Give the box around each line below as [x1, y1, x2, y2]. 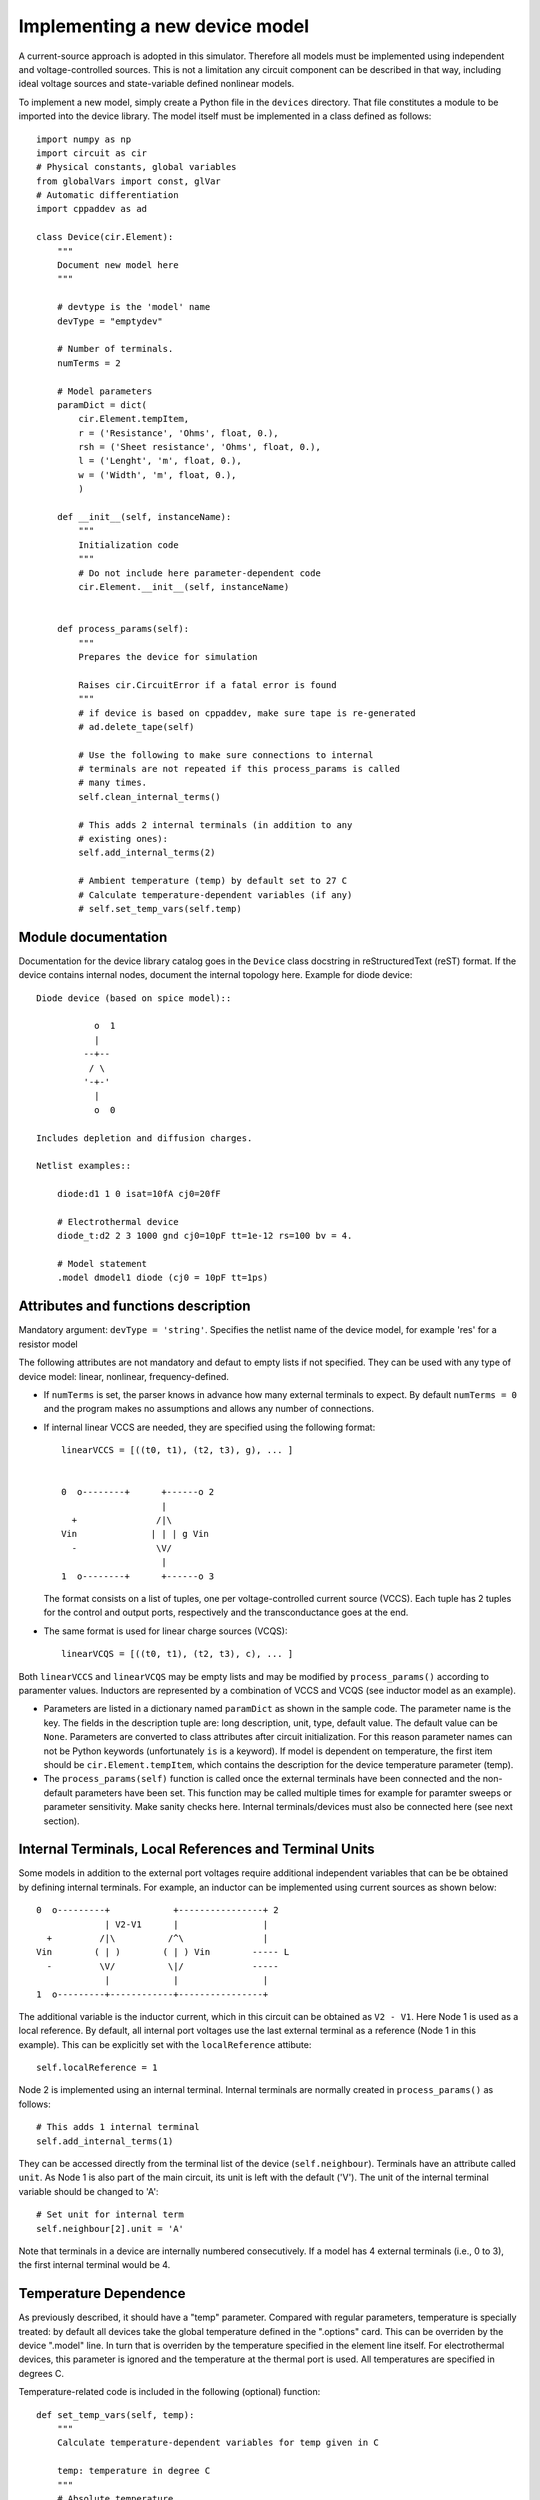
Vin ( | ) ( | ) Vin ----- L [36, 1946, 290, 1958]
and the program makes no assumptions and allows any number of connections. [43, 1403, 375, 1415]
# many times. [78, 777, 148, 789]
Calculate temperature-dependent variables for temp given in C [56, 2437, 379, 2449]
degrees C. [18, 2367, 65, 2379]
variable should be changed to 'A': [18, 2185, 159, 2197]
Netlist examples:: [36, 1160, 132, 1172]
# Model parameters [56, 385, 153, 397]
